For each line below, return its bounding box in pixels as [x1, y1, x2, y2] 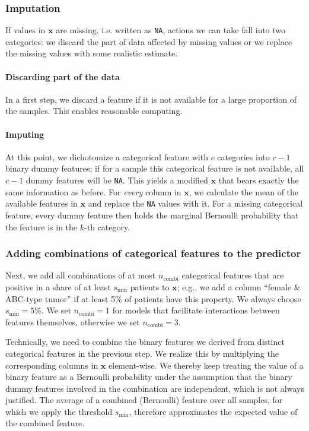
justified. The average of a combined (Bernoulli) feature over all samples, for [5, 394, 283, 406]
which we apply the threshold [5, 405, 113, 417]
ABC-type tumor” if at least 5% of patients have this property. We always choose [5, 292, 301, 305]
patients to [130, 280, 170, 293]
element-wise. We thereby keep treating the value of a [109, 359, 304, 371]
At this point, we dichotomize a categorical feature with [5, 150, 208, 163]
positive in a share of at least [5, 280, 111, 293]
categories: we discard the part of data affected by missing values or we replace [5, 35, 292, 47]
